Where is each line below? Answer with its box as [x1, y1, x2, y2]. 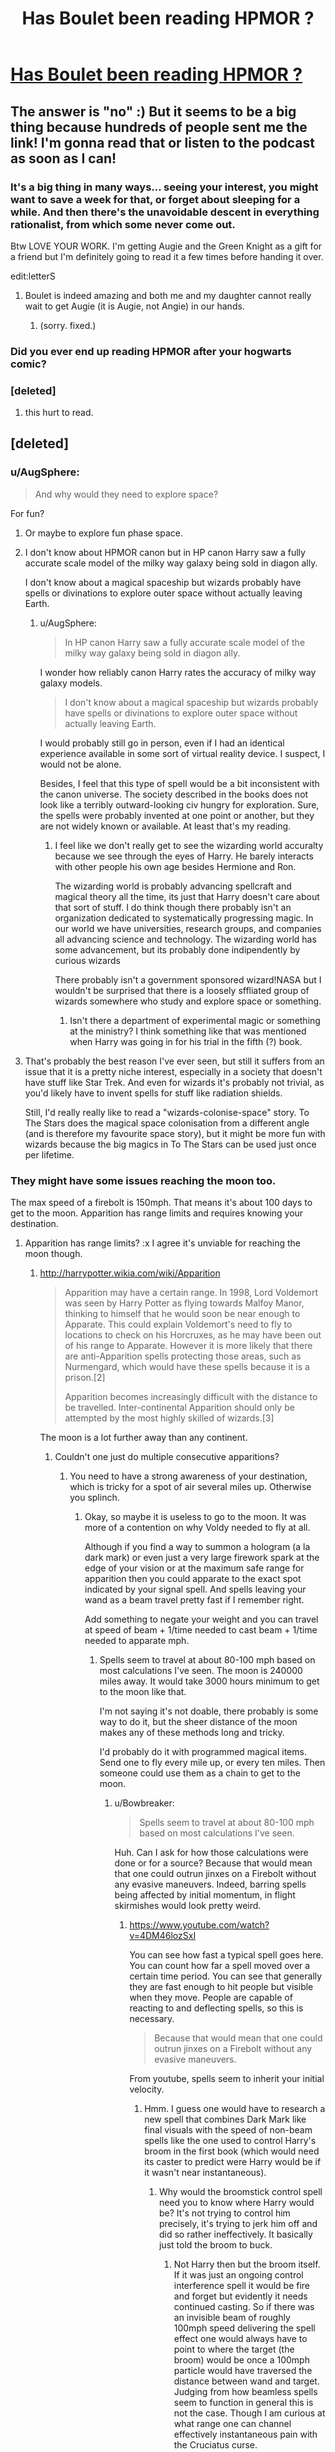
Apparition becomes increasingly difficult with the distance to [64, 1391, 318, 1403]
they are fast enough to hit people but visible [129, 1981, 314, 1993]
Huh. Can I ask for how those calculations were [114, 1847, 309, 1859]
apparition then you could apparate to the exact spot [84, 1573, 302, 1585]
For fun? [10, 507, 45, 519]
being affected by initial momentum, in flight [114, 1889, 296, 1901]
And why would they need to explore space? [34, 488, 219, 500]
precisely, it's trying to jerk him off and [158, 2218, 318, 2230]
